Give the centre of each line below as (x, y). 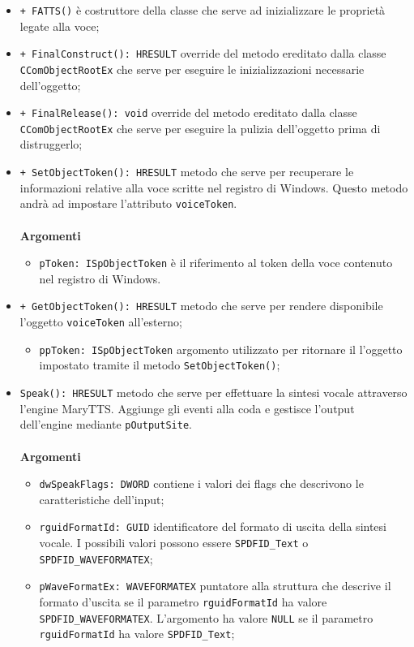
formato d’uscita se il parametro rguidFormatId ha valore (183, 602)
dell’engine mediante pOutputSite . (106, 424)
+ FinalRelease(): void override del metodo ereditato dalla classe (188, 112)
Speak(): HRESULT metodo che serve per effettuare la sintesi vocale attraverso (213, 393)
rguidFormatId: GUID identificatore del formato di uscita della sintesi (213, 526)
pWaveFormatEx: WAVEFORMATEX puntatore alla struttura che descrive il (215, 586)
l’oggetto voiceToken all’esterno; (101, 322)
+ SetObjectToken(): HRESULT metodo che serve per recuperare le (187, 172)
